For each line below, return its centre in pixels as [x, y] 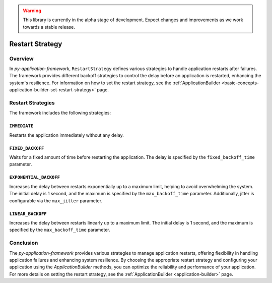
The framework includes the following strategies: [60, 113]
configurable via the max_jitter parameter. [56, 201]
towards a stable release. [49, 27]
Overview [21, 59]
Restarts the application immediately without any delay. [66, 135]
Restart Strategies [32, 102]
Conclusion [24, 243]
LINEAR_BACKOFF [28, 214]
